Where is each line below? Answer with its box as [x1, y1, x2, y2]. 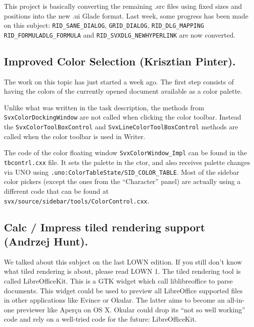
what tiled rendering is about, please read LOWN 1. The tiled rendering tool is [4, 266, 241, 276]
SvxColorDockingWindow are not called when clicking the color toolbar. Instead [4, 112, 241, 122]
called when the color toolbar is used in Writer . [4, 131, 146, 141]
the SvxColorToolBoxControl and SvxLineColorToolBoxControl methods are [4, 122, 238, 132]
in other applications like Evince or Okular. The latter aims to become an [4, 295, 225, 305]
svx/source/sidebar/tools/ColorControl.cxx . [4, 195, 149, 205]
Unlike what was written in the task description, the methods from [4, 102, 204, 112]
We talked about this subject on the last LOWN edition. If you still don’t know [4, 256, 242, 266]
